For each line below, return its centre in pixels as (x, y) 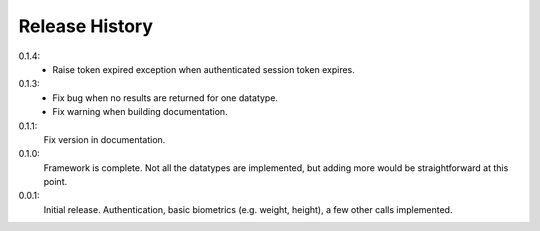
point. (55, 182)
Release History (86, 26)
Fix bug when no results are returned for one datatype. (165, 97)
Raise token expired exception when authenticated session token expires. (203, 69)
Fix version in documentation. (104, 139)
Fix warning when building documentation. (140, 112)
